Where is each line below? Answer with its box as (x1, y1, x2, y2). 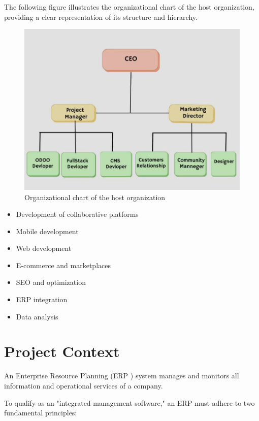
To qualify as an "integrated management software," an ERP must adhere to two (4, 397, 255, 408)
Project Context (4, 341, 120, 362)
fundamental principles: (4, 407, 77, 418)
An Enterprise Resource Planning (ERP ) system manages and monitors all (4, 370, 239, 381)
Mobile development (16, 225, 79, 236)
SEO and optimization (16, 277, 86, 287)
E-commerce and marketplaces (16, 260, 111, 270)
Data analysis (16, 311, 58, 321)
